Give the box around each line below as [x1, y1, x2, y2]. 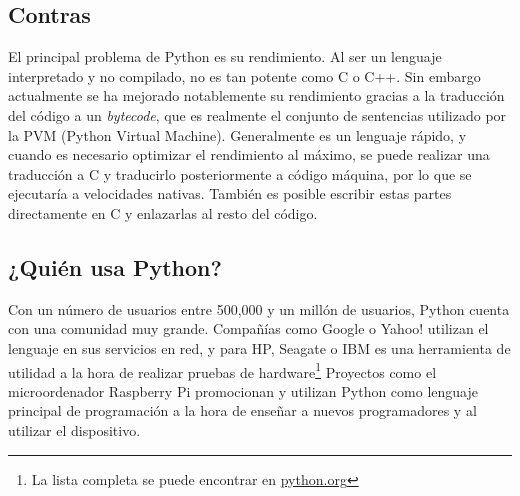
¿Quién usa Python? [8, 251, 222, 282]
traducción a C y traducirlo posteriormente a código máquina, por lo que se [8, 163, 472, 184]
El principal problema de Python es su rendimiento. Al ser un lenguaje [8, 46, 442, 67]
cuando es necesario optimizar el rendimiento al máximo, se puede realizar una [8, 144, 490, 165]
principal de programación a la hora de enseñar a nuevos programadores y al [8, 400, 477, 421]
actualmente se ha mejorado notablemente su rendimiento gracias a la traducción [8, 85, 505, 106]
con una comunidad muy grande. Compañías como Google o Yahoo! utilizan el [8, 318, 489, 339]
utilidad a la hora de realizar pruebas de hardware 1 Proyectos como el [8, 358, 437, 382]
